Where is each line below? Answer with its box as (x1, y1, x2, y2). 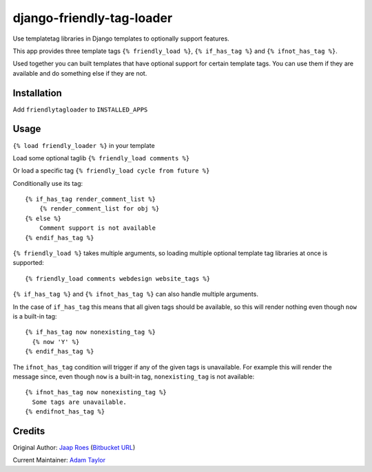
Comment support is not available (39, 224, 156, 232)
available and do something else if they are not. (12, 69, 147, 77)
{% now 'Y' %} (32, 338, 80, 345)
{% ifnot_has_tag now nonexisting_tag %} (25, 389, 167, 396)
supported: (12, 259, 44, 267)
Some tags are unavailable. (32, 398, 127, 406)
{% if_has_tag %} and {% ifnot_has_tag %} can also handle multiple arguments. (12, 290, 258, 299)
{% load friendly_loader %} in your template (12, 141, 155, 149)
